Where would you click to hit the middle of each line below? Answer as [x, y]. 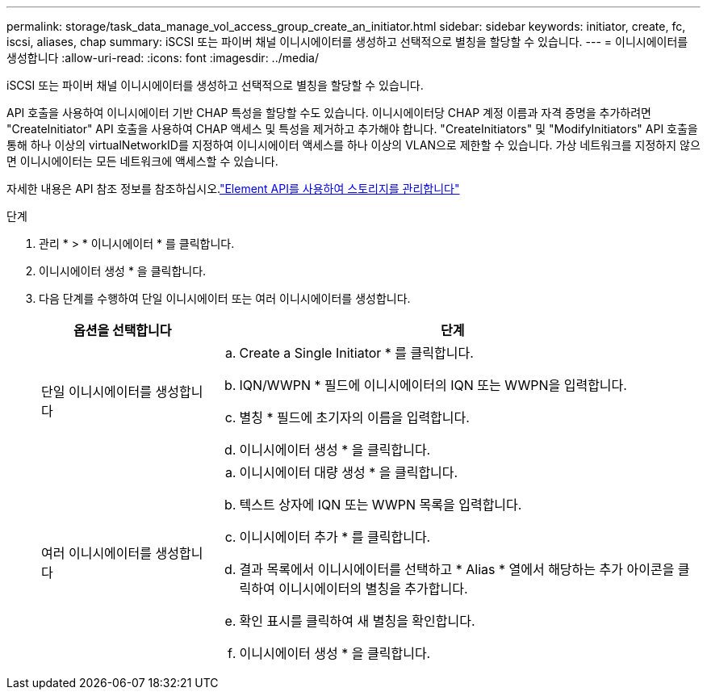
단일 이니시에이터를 [96, 392]
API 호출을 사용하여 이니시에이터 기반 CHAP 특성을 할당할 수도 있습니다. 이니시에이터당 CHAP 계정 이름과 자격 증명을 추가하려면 [329, 113]
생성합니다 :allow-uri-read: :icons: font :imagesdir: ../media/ [163, 58]
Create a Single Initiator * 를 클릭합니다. [356, 353]
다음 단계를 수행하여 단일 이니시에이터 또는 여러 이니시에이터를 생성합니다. [225, 298]
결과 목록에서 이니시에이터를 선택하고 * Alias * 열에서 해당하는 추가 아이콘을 [457, 569]
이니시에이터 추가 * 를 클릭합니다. [335, 537]
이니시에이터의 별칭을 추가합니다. [373, 589]
